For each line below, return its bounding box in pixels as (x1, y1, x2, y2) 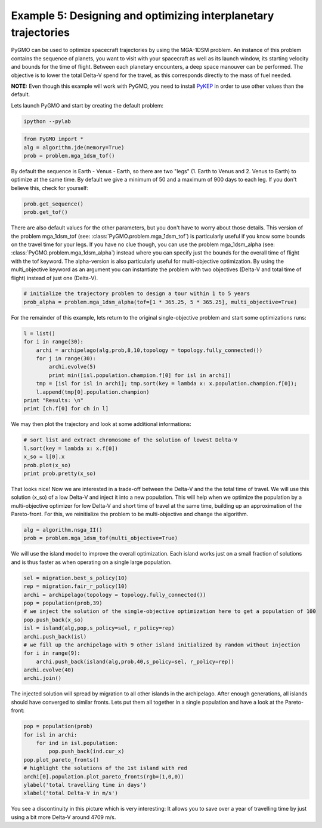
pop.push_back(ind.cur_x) (48, 748, 125, 755)
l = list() (23, 330, 55, 337)
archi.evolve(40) (23, 667, 75, 673)
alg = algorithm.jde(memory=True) (23, 144, 125, 151)
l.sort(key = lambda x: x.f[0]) (23, 445, 119, 452)
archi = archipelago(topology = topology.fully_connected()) (23, 591, 206, 598)
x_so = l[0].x (23, 453, 65, 460)
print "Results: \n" (23, 397, 83, 403)
